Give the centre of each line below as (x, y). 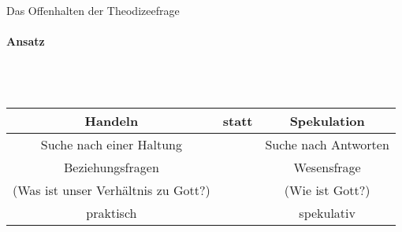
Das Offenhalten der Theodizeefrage (93, 10)
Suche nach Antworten (327, 144)
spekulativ (327, 212)
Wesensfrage (327, 167)
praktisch (112, 212)
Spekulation (327, 120)
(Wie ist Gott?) (327, 190)
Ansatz (26, 41)
